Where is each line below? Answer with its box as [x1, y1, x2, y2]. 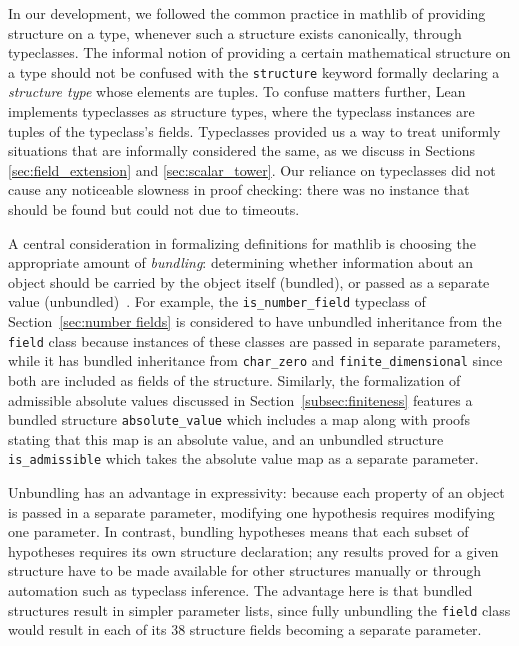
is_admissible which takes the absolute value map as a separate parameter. [8, 448, 479, 469]
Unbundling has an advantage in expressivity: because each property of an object [8, 482, 505, 503]
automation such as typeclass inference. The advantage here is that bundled [8, 580, 473, 600]
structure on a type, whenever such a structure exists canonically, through [8, 22, 462, 43]
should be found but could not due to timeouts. [8, 199, 300, 219]
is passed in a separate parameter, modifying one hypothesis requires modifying [8, 501, 495, 522]
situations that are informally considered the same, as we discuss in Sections [8, 140, 476, 161]
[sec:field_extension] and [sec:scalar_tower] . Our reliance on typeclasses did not [8, 159, 496, 180]
